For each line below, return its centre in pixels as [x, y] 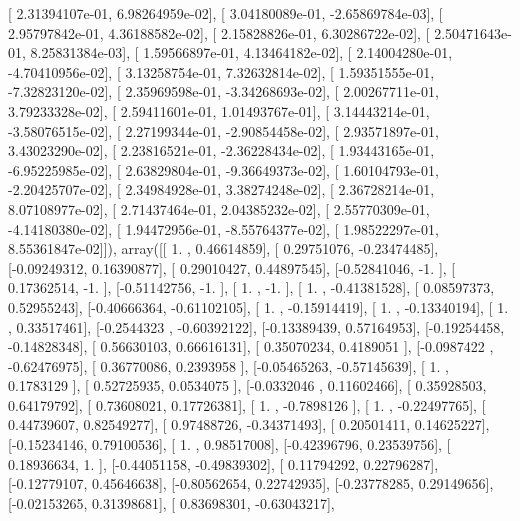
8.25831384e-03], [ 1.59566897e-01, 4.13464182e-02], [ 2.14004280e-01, [241, 52]
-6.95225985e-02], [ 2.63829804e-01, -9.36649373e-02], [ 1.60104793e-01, [223, 169]
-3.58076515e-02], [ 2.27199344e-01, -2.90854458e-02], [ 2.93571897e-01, [223, 130]
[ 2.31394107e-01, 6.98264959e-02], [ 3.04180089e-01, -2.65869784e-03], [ [225, 13]
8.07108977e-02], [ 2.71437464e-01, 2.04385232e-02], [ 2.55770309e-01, [219, 208]
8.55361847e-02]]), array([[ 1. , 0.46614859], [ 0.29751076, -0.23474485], [223, 248]
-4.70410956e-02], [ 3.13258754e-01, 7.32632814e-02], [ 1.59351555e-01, [221, 71]
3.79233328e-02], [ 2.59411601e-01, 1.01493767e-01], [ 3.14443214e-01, [219, 110]
